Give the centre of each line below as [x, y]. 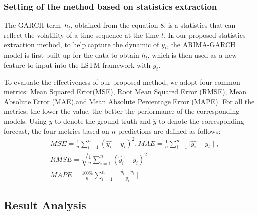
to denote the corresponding [201, 120]
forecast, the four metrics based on [57, 130]
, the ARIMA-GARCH [201, 44]
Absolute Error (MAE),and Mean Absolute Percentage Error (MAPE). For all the [129, 101]
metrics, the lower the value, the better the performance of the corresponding [122, 111]
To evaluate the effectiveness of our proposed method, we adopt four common [122, 82]
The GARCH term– [34, 25]
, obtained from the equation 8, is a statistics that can [153, 25]
